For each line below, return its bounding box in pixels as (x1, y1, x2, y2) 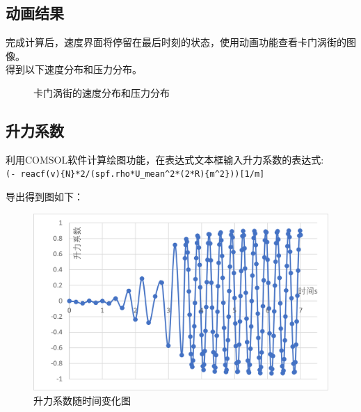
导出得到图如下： (6, 189, 83, 204)
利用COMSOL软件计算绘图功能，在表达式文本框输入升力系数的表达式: (6, 152, 324, 166)
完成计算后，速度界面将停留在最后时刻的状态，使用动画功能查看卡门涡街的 (6, 35, 346, 49)
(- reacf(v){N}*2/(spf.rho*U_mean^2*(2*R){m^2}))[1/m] (6, 169, 265, 180)
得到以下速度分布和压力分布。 (6, 62, 142, 77)
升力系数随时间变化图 (33, 393, 131, 407)
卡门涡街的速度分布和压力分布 (33, 85, 170, 100)
